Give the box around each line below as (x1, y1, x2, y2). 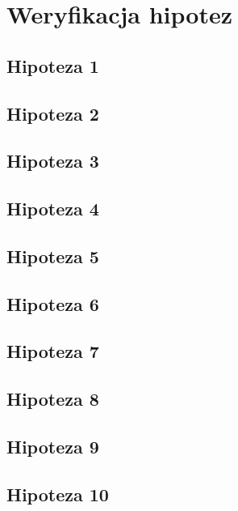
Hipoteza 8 (6, 386, 99, 411)
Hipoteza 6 (6, 291, 99, 316)
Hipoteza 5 (6, 243, 99, 268)
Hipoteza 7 (6, 339, 99, 364)
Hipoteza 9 (6, 434, 99, 459)
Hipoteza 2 (6, 100, 99, 126)
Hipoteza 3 (6, 148, 99, 173)
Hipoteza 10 (6, 481, 109, 506)
